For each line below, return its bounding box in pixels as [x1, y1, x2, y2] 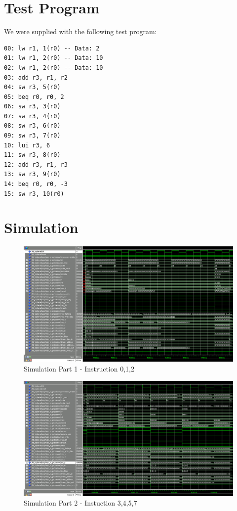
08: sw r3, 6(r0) [4, 122, 61, 130]
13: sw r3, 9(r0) [4, 171, 61, 178]
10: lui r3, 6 [4, 141, 50, 149]
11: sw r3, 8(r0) [4, 151, 61, 159]
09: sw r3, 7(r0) [4, 132, 61, 139]
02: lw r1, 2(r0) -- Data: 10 [4, 64, 103, 71]
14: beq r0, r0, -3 [4, 181, 68, 188]
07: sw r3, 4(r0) [4, 112, 61, 120]
